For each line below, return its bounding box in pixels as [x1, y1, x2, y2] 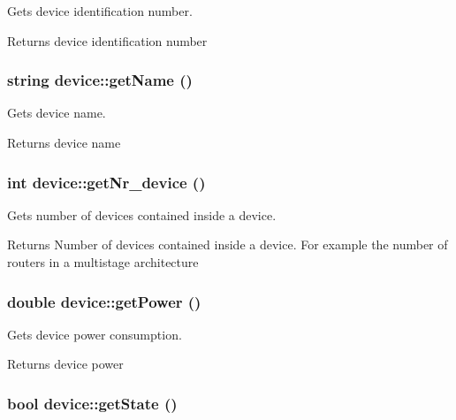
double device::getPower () [7, 290, 201, 312]
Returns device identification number [7, 31, 208, 50]
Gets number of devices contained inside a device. [7, 205, 277, 224]
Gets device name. [7, 103, 106, 122]
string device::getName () [7, 69, 193, 91]
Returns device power [7, 355, 124, 373]
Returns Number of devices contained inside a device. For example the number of [7, 235, 448, 254]
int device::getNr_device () [7, 171, 206, 193]
